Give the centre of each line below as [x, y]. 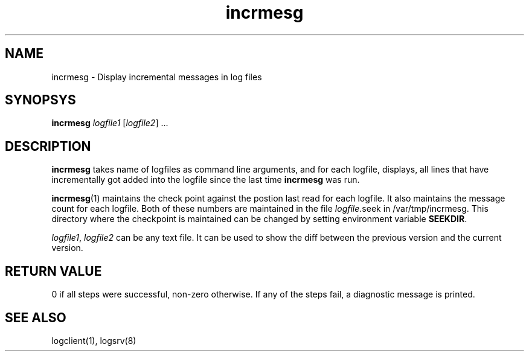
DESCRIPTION [48, 146]
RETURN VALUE [53, 271]
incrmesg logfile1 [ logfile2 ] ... [110, 123]
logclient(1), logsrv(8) [94, 340]
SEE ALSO [36, 317]
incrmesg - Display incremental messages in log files [157, 77]
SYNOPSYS [40, 100]
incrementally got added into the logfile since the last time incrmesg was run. [206, 180]
